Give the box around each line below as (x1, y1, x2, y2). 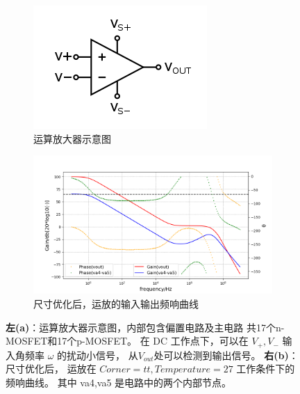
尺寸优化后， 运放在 (6, 361, 97, 376)
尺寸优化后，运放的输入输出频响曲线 (33, 296, 199, 310)
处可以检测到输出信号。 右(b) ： (153, 347, 299, 362)
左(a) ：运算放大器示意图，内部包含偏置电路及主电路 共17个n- (6, 320, 285, 334)
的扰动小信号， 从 (57, 347, 138, 362)
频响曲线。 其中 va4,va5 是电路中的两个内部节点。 (6, 375, 232, 389)
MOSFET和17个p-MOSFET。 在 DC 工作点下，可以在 (6, 333, 249, 348)
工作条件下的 (236, 361, 295, 376)
